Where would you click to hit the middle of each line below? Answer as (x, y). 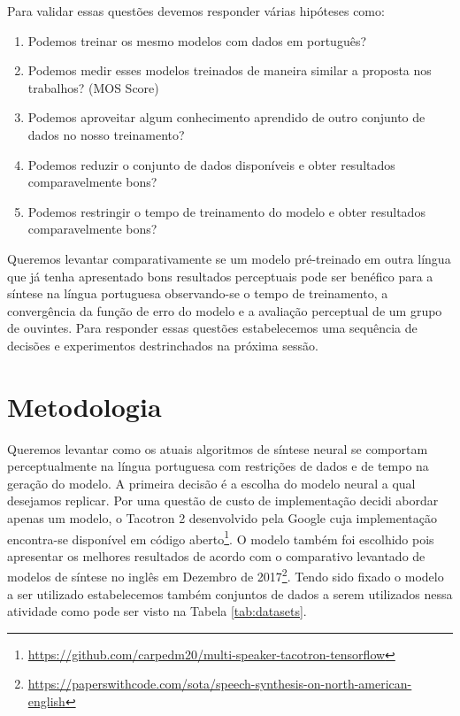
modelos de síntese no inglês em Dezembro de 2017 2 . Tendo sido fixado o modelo (226, 575)
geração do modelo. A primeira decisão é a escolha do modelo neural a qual (211, 483)
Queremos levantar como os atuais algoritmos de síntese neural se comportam (218, 448)
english (46, 701)
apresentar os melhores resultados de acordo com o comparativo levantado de (216, 555)
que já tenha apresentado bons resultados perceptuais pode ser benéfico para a (220, 276)
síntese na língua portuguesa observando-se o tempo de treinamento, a (198, 293)
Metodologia (84, 406)
